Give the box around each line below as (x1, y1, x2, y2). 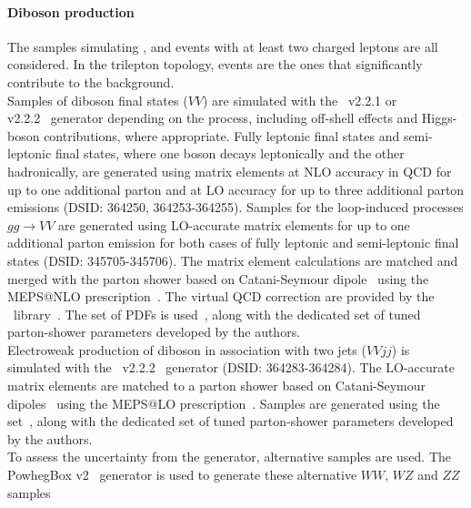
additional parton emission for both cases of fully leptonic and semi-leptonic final (7, 233, 459, 252)
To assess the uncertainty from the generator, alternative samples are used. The (7, 447, 451, 466)
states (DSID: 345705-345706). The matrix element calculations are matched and (7, 250, 458, 269)
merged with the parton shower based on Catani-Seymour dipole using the (7, 269, 429, 288)
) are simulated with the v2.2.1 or (203, 90, 397, 109)
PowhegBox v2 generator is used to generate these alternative (7, 465, 357, 484)
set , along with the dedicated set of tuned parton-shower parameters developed (7, 411, 454, 431)
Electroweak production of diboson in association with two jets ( (7, 340, 366, 359)
